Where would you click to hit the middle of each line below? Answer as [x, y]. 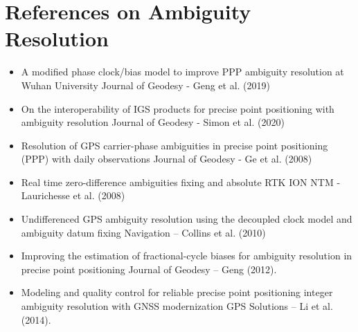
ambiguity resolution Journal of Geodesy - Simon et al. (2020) [153, 122]
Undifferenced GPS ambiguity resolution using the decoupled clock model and [187, 219]
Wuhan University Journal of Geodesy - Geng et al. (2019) [145, 85]
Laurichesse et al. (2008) [73, 195]
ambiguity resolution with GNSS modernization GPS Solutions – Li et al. [177, 306]
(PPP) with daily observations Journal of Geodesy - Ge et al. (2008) [167, 159]
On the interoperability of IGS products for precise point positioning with [178, 108]
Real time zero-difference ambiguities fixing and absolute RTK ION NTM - [181, 182]
